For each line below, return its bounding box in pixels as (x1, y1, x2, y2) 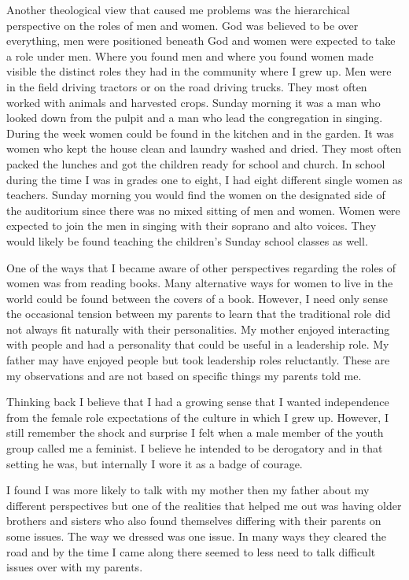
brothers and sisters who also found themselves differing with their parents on (6, 512, 381, 529)
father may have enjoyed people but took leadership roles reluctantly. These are (6, 352, 390, 368)
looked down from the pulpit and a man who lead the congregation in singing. (6, 109, 383, 126)
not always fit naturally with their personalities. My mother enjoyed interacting (6, 320, 390, 337)
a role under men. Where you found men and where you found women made (6, 47, 374, 64)
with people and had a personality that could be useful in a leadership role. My (6, 336, 389, 353)
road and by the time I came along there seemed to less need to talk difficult (6, 543, 376, 560)
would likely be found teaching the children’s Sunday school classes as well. (6, 232, 368, 249)
